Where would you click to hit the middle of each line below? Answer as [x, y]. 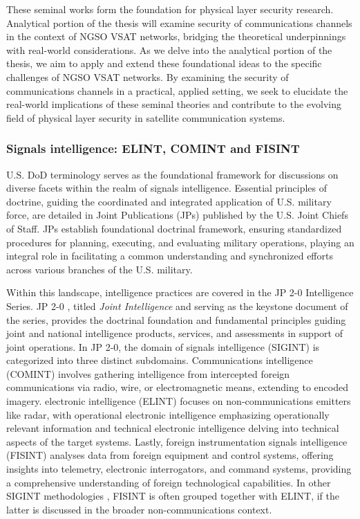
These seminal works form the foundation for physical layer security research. [170, 9]
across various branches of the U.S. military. [100, 269]
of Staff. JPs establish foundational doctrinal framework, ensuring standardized [174, 228]
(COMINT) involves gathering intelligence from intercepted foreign [148, 373]
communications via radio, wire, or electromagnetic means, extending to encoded [177, 387]
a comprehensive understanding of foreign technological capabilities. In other [169, 482]
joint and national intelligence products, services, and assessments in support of [174, 333]
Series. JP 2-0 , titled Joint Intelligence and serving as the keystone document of [177, 306]
